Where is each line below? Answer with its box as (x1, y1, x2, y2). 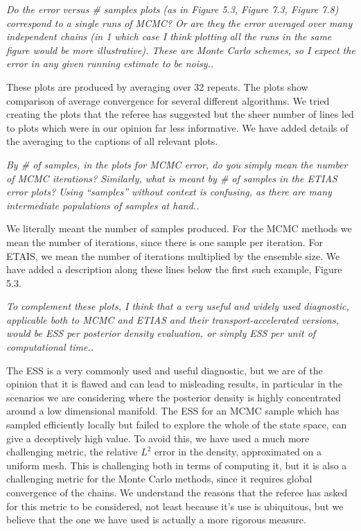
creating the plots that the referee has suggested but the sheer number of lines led (6, 107, 354, 121)
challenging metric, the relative (6, 444, 138, 459)
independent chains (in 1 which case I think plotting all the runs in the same (6, 29, 332, 44)
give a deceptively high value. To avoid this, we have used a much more (6, 430, 310, 445)
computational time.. (6, 340, 94, 354)
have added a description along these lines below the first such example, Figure (6, 262, 342, 277)
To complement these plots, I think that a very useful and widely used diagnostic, (6, 299, 349, 313)
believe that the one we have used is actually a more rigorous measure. (6, 512, 306, 527)
